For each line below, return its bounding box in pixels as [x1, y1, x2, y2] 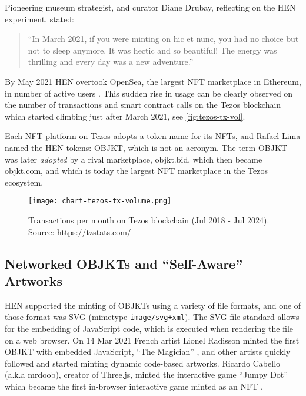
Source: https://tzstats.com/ [28, 225, 131, 237]
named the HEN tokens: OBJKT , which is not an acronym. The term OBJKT [5, 141, 287, 153]
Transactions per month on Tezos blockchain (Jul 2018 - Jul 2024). [28, 213, 270, 226]
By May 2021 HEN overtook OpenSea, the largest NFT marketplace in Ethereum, [5, 75, 301, 87]
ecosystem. [5, 176, 44, 188]
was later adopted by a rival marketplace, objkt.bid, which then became [5, 153, 262, 165]
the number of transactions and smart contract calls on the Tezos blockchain [5, 98, 281, 111]
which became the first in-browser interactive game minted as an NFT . [5, 379, 263, 392]
